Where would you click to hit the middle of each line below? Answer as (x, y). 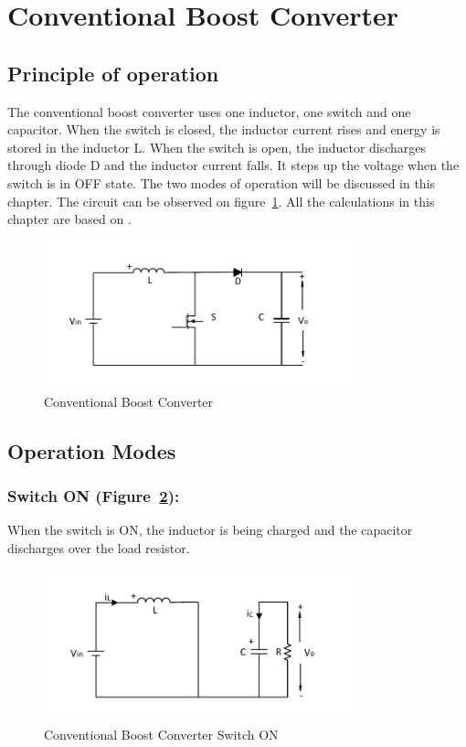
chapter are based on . (69, 219)
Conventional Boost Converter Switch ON (161, 734)
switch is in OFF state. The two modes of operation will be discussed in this (222, 182)
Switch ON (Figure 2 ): (94, 496)
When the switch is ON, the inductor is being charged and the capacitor (210, 530)
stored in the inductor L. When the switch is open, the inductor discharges (217, 147)
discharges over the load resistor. (99, 547)
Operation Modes (92, 450)
